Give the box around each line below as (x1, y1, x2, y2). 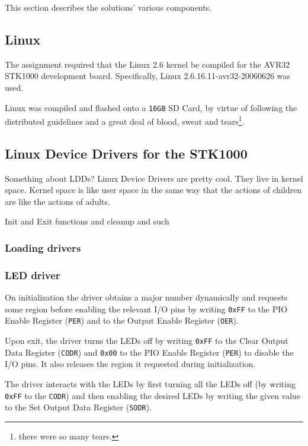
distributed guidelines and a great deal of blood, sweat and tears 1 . (5, 113, 245, 127)
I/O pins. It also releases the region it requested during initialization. (5, 358, 256, 370)
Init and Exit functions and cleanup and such (5, 215, 169, 227)
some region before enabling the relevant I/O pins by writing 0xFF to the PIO (5, 302, 288, 315)
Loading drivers (5, 240, 81, 255)
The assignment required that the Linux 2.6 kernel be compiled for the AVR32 (5, 58, 290, 70)
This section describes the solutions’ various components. (5, 1, 212, 13)
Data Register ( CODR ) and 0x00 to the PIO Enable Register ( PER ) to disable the (5, 346, 294, 358)
